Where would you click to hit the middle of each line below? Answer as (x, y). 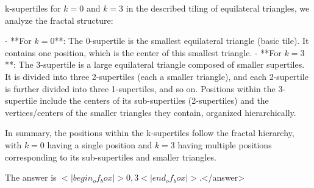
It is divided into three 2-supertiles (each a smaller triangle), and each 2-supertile (157, 76)
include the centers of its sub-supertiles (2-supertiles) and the (154, 100)
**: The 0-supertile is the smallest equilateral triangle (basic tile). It (182, 41)
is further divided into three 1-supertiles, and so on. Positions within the (140, 88)
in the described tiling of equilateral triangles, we (218, 8)
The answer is (31, 177)
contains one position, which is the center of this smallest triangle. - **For (143, 52)
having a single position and (100, 144)
